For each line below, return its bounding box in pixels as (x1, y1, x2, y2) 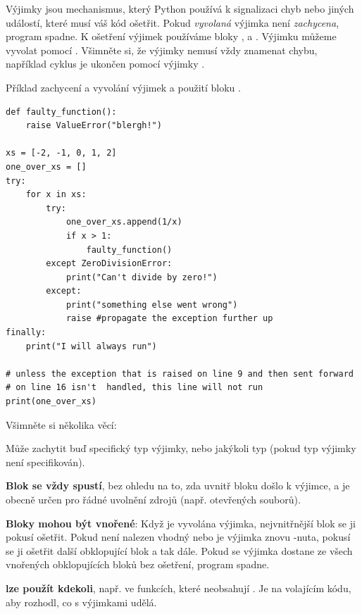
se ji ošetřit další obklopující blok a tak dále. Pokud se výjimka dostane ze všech (6, 543, 353, 558)
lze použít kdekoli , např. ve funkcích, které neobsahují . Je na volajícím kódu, (6, 580, 351, 595)
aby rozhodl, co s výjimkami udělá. (6, 594, 157, 609)
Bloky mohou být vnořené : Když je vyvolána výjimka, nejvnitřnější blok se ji (6, 515, 356, 530)
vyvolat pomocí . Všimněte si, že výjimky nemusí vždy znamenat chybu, (6, 42, 318, 57)
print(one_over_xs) (6, 396, 96, 407)
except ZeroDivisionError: (46, 258, 173, 269)
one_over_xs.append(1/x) (65, 217, 182, 227)
